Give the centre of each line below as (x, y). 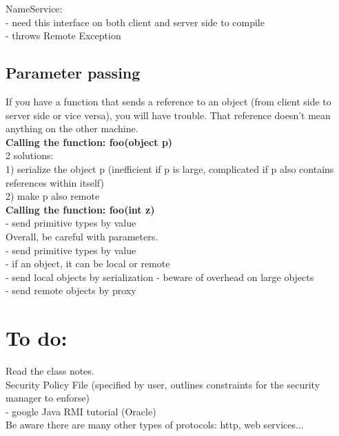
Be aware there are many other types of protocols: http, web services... (155, 425)
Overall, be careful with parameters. (82, 236)
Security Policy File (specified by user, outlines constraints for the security (163, 384)
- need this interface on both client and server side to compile (135, 22)
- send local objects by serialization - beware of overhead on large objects (160, 277)
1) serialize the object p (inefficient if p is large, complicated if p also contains (170, 168)
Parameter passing (73, 73)
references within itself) (55, 182)
